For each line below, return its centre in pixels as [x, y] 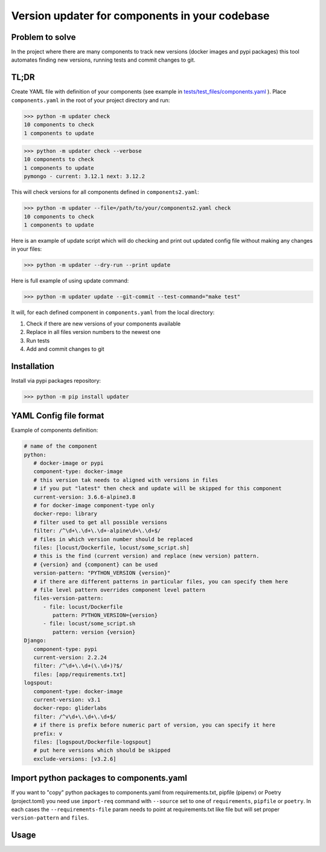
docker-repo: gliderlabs [70, 708]
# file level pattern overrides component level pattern [120, 590]
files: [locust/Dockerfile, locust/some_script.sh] [111, 547]
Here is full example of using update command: [70, 281]
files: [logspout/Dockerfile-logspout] [92, 742]
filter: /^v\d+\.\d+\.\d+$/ [75, 716]
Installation [33, 366]
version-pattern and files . [50, 818]
